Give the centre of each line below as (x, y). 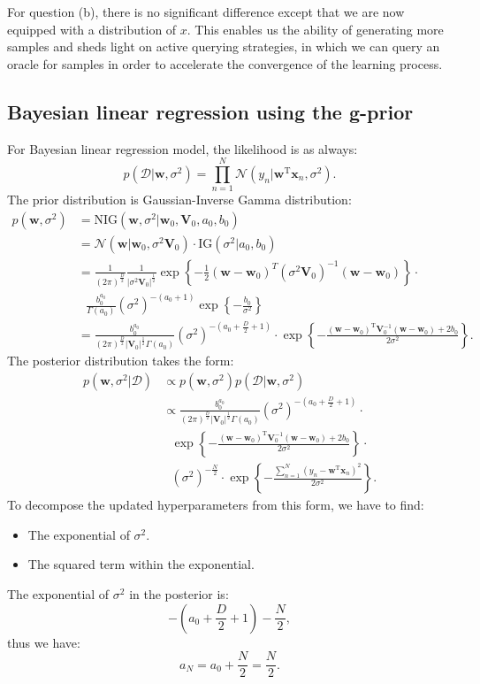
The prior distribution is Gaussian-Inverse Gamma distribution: (179, 200)
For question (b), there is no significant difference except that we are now (206, 12)
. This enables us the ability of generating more (315, 29)
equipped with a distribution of (92, 29)
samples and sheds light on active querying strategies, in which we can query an (224, 46)
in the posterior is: (179, 594)
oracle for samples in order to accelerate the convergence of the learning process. (225, 63)
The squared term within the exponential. (141, 564)
